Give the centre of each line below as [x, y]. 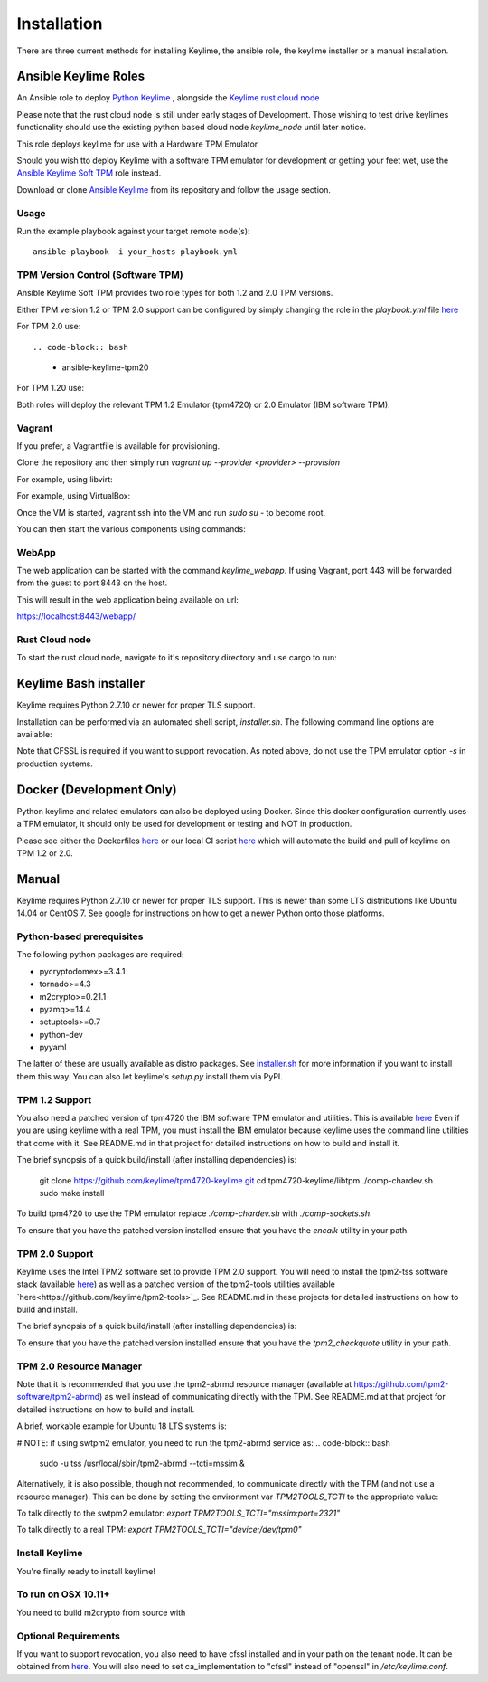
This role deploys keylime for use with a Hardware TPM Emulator [137, 144]
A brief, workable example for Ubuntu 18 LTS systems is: [122, 1426]
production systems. [55, 764]
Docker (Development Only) [97, 789]
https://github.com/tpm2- [401, 1383]
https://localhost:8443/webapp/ [76, 616]
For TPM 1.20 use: [51, 388]
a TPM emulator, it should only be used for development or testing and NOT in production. [184, 824]
